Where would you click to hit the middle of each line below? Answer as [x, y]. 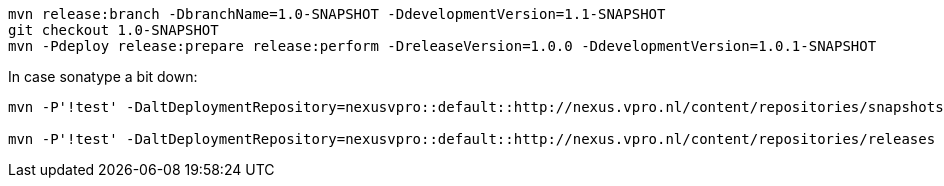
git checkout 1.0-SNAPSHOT [113, 30]
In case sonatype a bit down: [103, 76]
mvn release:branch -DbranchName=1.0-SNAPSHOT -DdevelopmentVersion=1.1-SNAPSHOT [337, 14]
